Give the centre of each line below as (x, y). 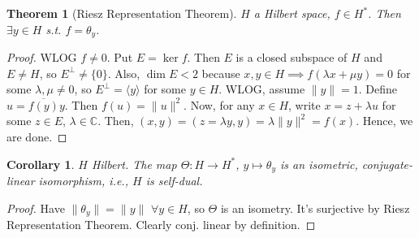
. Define (378, 89)
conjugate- (387, 164)
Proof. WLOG (42, 57)
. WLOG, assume (262, 89)
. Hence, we (384, 121)
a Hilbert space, (292, 13)
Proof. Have (36, 208)
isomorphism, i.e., (83, 181)
